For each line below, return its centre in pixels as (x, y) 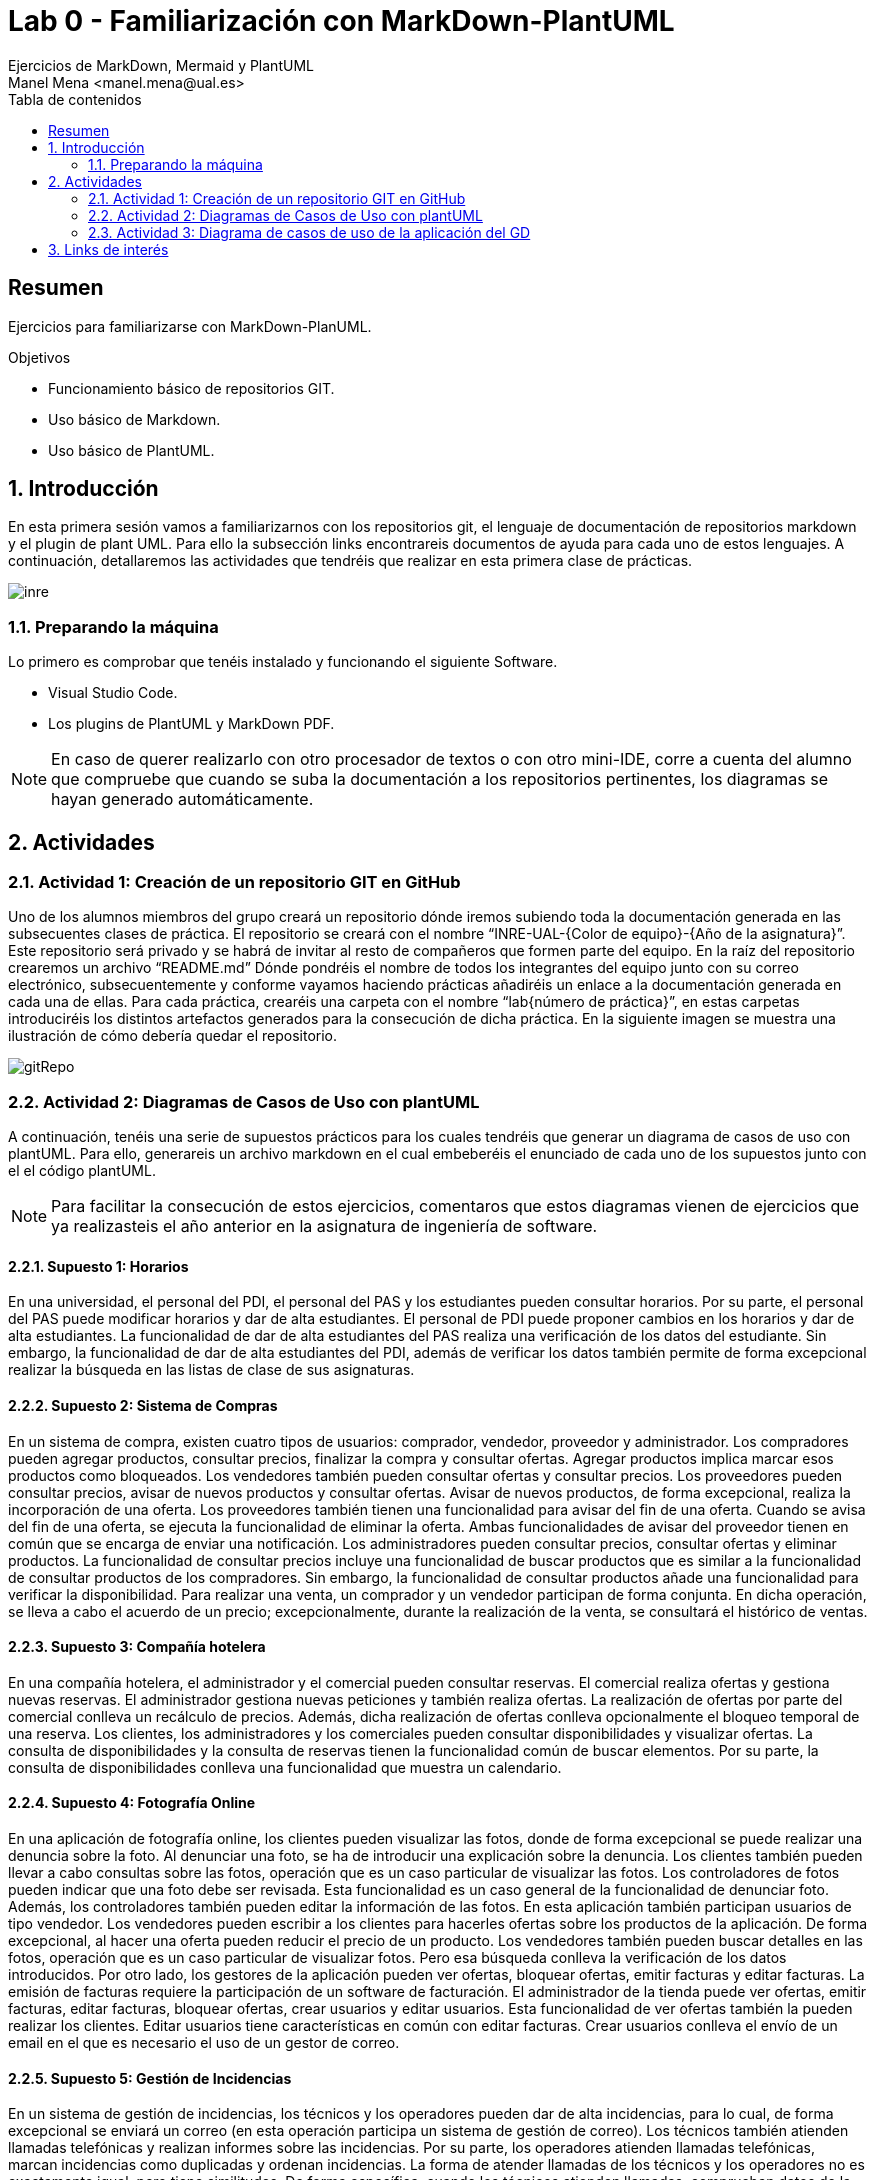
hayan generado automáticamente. (182, 799)
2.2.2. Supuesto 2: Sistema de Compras (143, 1405)
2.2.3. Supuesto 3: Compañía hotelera (137, 1647)
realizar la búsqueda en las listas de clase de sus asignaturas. (211, 1370)
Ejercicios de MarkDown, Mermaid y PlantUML (161, 65)
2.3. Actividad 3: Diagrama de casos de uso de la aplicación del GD (309, 232)
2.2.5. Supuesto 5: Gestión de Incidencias (150, 2078)
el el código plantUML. (82, 1171)
